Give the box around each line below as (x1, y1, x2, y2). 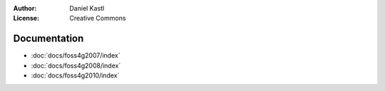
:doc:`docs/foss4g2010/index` (31, 71, 120, 80)
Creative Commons (69, 14, 126, 23)
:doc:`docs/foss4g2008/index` (31, 61, 121, 70)
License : (13, 14, 39, 23)
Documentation (13, 33, 84, 45)
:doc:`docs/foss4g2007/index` (31, 51, 120, 60)
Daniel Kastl (69, 4, 105, 12)
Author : (13, 4, 37, 12)
